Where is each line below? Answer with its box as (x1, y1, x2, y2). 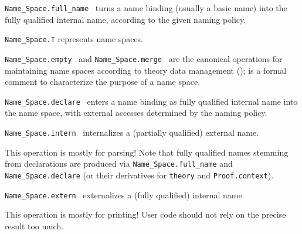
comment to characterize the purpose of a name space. (5, 75, 201, 88)
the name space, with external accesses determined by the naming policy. (5, 106, 267, 119)
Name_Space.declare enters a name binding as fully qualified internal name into (5, 95, 298, 107)
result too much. (5, 219, 64, 232)
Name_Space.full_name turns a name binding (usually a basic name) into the (5, 2, 287, 13)
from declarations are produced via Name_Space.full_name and (5, 157, 233, 170)
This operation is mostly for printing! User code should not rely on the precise (5, 208, 286, 221)
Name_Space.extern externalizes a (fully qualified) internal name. (5, 188, 245, 201)
